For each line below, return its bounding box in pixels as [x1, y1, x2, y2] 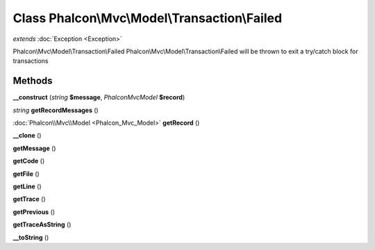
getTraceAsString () [12, 220, 72, 229]
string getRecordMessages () [12, 106, 99, 114]
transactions [12, 57, 49, 65]
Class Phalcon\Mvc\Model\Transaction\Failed [12, 10, 283, 26]
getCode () [12, 157, 45, 166]
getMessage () [12, 144, 56, 152]
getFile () [12, 170, 40, 178]
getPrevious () [12, 208, 56, 216]
